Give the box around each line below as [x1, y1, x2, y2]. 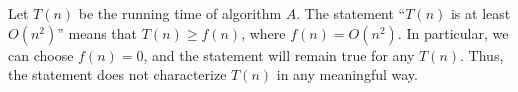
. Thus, [460, 44, 504, 65]
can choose [8, 44, 74, 65]
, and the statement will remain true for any [143, 44, 415, 65]
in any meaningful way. [276, 64, 418, 85]
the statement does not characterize [8, 64, 227, 85]
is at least [450, 3, 511, 23]
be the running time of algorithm [78, 3, 282, 23]
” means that [57, 22, 138, 43]
